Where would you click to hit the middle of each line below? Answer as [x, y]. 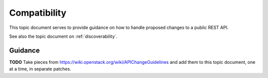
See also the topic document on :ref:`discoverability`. [63, 36]
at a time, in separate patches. [40, 69]
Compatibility [38, 13]
